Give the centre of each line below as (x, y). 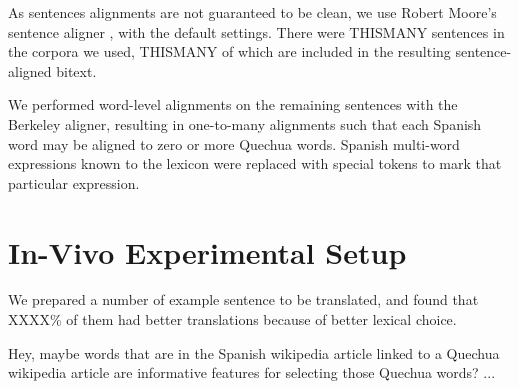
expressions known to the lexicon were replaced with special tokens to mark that (255, 163)
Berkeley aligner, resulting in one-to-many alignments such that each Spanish (245, 123)
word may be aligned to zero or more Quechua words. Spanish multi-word (234, 143)
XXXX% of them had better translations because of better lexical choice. (232, 319)
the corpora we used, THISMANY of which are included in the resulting (229, 51)
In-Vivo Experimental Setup (207, 251)
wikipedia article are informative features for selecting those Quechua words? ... (252, 372)
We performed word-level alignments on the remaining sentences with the (233, 104)
